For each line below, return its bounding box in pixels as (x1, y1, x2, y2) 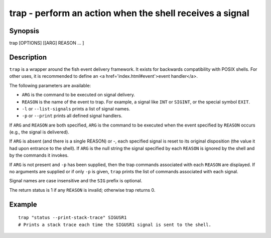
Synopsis (9, 27, 40, 35)
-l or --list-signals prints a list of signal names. (22, 105, 130, 111)
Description (9, 53, 47, 61)
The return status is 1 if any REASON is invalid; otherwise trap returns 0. (9, 187, 156, 193)
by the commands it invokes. (9, 152, 69, 158)
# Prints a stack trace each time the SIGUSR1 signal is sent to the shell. (18, 221, 212, 227)
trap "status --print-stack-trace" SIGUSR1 (18, 215, 127, 220)
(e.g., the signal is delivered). (9, 129, 70, 135)
